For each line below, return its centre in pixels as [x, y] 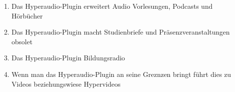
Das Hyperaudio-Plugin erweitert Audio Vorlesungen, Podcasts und [112, 6]
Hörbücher [27, 15]
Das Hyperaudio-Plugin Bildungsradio [68, 58]
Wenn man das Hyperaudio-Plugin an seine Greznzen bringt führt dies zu [121, 74]
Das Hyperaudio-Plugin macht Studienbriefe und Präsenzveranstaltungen [121, 32]
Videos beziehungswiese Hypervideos [66, 83]
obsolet [22, 41]
